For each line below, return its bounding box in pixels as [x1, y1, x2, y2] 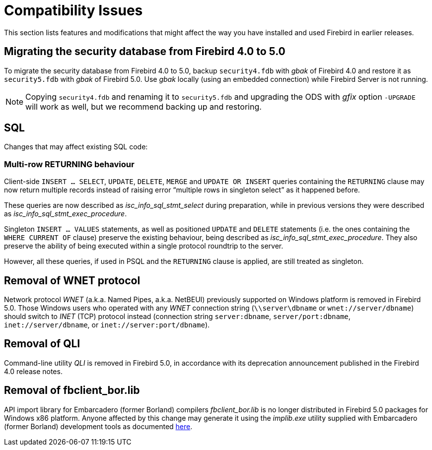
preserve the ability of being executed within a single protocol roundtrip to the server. [4, 242, 284, 251]
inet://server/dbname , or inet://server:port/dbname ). [4, 321, 210, 329]
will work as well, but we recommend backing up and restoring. [25, 101, 262, 112]
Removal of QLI [4, 337, 80, 350]
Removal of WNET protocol [4, 274, 141, 287]
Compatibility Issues [4, 2, 143, 19]
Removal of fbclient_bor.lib [4, 384, 140, 397]
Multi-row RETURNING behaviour [4, 159, 135, 169]
